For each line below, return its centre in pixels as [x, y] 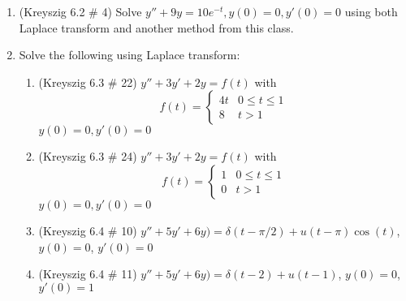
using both [371, 11]
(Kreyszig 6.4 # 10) [88, 230]
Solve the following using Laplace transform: [130, 55]
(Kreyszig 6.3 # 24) [88, 156]
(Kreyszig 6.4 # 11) [88, 274]
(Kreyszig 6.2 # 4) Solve [80, 11]
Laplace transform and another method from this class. [156, 27]
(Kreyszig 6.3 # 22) [88, 82]
